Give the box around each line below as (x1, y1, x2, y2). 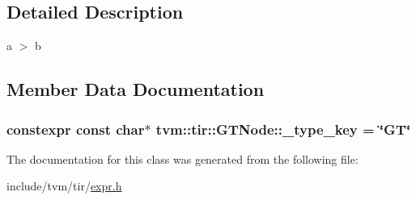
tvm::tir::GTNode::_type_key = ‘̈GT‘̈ (155, 119, 411, 139)
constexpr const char (6, 119, 145, 139)
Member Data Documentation (6, 77, 265, 102)
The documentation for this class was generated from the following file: (6, 150, 359, 167)
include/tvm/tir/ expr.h (6, 177, 122, 194)
